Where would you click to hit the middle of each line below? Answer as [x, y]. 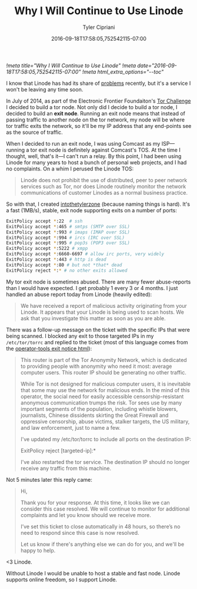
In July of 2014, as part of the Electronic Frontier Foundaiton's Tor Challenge [98, 101]
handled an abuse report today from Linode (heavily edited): [79, 294]
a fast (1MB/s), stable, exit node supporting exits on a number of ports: [92, 210]
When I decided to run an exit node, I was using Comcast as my [83, 143]
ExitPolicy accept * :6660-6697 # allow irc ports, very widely [85, 254]
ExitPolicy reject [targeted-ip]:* [58, 450]
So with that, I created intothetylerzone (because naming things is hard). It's [98, 204]
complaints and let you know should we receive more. [86, 515]
